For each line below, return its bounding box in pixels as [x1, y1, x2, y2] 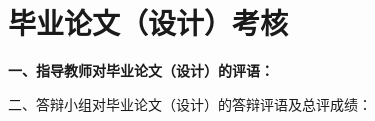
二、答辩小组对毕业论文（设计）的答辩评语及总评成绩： [8, 93, 372, 114]
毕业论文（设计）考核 [8, 2, 289, 43]
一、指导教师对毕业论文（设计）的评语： [8, 60, 274, 81]
